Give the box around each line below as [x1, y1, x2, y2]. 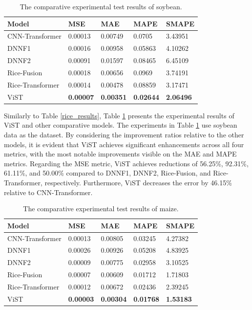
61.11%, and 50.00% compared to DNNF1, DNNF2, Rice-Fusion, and [4, 168, 211, 178]
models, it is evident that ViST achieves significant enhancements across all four [4, 139, 244, 149]
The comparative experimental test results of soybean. [20, 1, 182, 11]
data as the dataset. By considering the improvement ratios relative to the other [4, 129, 244, 139]
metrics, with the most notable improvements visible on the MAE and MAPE [4, 149, 237, 159]
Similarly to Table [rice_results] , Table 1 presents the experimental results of [4, 110, 234, 120]
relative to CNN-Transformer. [4, 187, 93, 197]
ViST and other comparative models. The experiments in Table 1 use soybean [4, 120, 237, 130]
